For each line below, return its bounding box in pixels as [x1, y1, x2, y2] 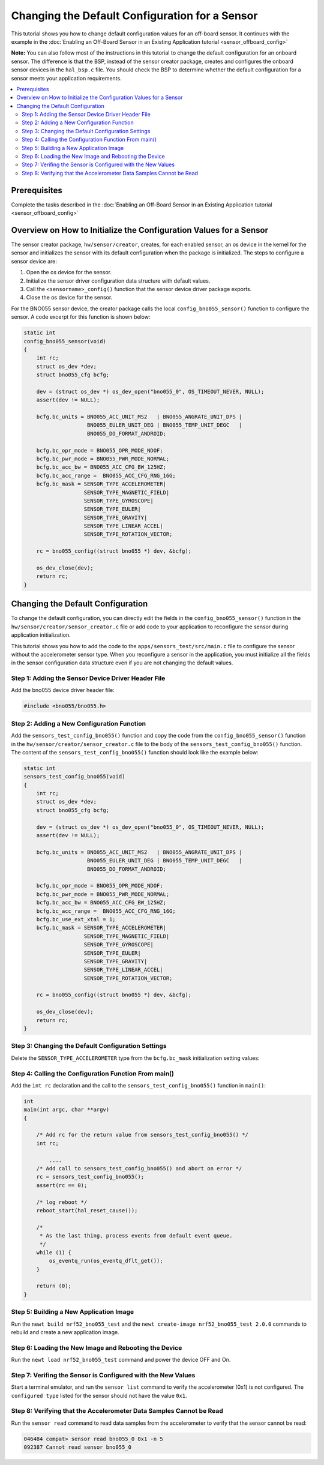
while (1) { [36, 1249, 72, 1256]
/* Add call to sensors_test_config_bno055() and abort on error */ [36, 1165, 242, 1172]
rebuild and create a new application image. [11, 1328, 119, 1335]
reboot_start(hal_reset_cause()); [36, 1207, 138, 1214]
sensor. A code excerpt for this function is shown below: [11, 313, 151, 320]
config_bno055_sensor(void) [23, 338, 106, 344]
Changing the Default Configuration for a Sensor [11, 9, 258, 22]
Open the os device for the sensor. [26, 269, 112, 276]
